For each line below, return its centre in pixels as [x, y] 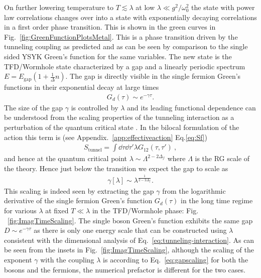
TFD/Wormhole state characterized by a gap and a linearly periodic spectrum [125, 66]
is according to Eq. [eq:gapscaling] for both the [176, 260]
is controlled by [95, 107]
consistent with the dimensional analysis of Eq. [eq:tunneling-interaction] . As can [129, 240]
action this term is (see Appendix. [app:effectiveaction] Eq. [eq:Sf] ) [106, 137]
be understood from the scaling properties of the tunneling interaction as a [119, 117]
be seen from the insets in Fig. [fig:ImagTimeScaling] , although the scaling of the [129, 250]
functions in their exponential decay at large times [82, 87]
